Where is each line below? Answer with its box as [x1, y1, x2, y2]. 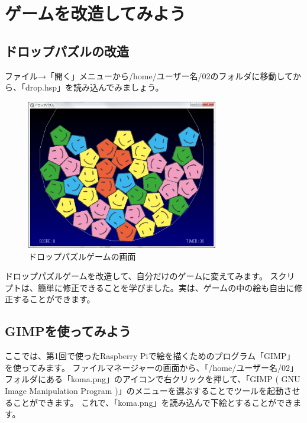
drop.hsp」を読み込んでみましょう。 [25, 81, 164, 93]
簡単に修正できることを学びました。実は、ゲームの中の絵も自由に [37, 281, 295, 293]
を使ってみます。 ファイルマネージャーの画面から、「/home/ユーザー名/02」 [5, 361, 298, 373]
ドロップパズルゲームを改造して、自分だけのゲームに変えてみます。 [5, 270, 267, 282]
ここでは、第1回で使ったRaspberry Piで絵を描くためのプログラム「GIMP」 [5, 350, 295, 362]
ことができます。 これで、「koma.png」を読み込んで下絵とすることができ [12, 396, 293, 408]
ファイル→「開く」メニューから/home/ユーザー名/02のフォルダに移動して [5, 69, 293, 82]
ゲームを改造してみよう [5, 1, 186, 25]
